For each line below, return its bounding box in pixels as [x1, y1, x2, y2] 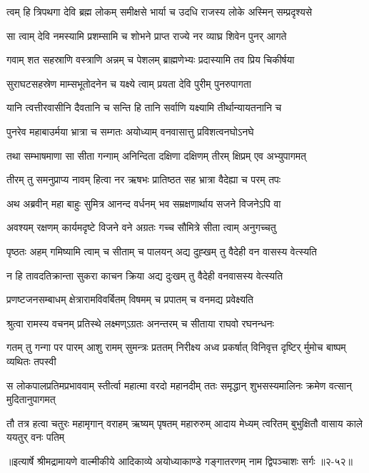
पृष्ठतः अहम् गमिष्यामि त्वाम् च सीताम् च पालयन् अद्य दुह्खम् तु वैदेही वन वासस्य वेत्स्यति [6, 243, 318, 258]
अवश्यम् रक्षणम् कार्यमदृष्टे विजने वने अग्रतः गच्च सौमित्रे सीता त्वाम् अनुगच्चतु [6, 220, 276, 235]
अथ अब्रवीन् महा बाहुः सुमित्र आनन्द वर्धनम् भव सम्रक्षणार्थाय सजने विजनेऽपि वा [6, 195, 281, 210]
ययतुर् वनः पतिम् [6, 429, 65, 444]
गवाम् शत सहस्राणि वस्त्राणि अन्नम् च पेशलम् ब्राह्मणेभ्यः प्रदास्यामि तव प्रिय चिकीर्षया [6, 52, 295, 67]
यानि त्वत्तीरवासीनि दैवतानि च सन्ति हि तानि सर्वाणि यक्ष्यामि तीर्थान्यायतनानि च [6, 100, 282, 115]
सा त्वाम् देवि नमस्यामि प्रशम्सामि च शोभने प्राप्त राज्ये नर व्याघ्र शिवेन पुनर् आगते [6, 28, 287, 43]
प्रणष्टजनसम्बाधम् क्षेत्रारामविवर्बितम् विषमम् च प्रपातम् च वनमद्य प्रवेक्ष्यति [6, 292, 254, 307]
